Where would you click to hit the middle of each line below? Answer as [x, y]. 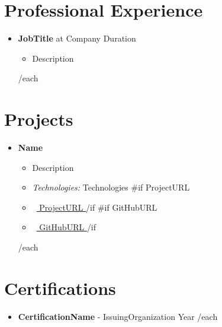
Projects [39, 119]
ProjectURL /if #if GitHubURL [98, 207]
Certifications [60, 288]
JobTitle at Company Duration [77, 38]
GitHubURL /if [68, 227]
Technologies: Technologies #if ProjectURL [111, 187]
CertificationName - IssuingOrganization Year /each [118, 316]
